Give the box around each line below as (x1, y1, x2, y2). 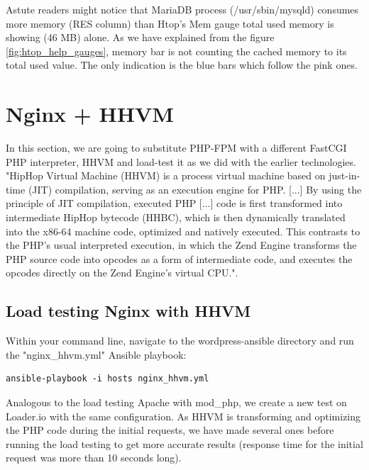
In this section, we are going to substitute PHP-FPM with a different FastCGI (6, 140, 347, 155)
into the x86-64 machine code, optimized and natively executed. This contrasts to (6, 223, 360, 238)
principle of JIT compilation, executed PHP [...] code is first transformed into (6, 196, 343, 211)
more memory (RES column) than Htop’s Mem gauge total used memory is (6, 16, 334, 30)
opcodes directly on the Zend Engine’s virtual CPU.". (6, 265, 238, 280)
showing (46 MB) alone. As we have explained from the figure (6, 30, 275, 45)
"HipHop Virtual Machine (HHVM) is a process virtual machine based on (6, 168, 326, 183)
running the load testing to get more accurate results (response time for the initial (6, 436, 363, 451)
